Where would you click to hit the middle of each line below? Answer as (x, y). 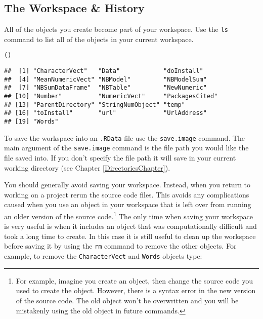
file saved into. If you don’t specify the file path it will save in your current (120, 158)
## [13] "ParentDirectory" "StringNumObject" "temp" (95, 105)
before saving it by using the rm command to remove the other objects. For (120, 246)
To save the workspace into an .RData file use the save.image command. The (125, 137)
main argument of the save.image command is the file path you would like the (126, 148)
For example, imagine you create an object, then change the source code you (134, 280)
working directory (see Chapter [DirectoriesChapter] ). (87, 167)
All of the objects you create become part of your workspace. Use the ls (116, 29)
